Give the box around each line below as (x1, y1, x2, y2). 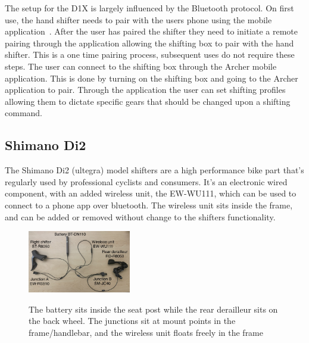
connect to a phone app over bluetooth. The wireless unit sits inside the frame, (5, 198, 293, 211)
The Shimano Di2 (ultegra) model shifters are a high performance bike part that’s (5, 164, 304, 176)
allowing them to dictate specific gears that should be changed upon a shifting (5, 95, 291, 107)
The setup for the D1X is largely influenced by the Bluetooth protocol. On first (5, 2, 294, 14)
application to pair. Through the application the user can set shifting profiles (5, 83, 286, 96)
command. (5, 107, 42, 119)
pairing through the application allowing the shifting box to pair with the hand (5, 36, 294, 49)
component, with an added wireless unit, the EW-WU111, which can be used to (5, 187, 296, 199)
